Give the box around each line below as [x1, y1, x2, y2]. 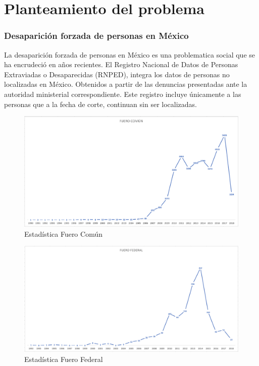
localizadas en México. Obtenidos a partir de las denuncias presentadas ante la [4, 79, 247, 89]
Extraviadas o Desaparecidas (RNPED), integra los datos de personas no [4, 69, 230, 79]
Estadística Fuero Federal [24, 353, 103, 364]
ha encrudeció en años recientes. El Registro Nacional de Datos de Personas [4, 59, 238, 70]
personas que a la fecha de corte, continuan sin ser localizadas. [4, 98, 197, 109]
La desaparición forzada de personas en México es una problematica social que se [4, 49, 255, 60]
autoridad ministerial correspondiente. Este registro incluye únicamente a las [4, 88, 241, 99]
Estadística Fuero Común [24, 228, 102, 239]
